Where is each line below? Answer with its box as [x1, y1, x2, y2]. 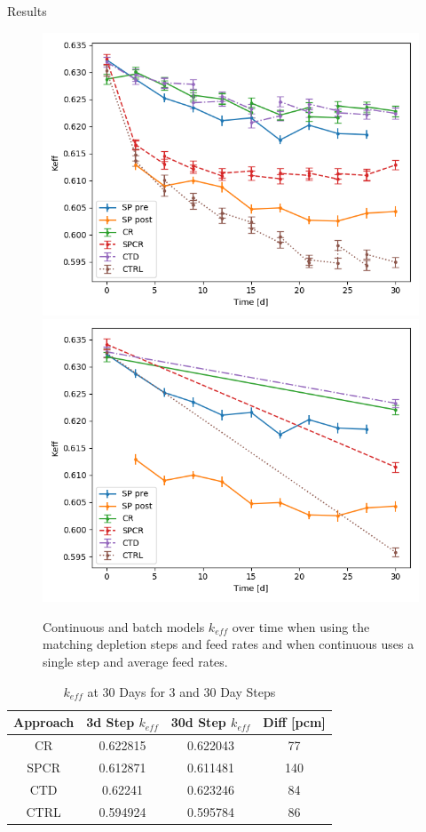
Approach [13, 713, 75, 732]
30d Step [170, 713, 226, 732]
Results [7, 2, 47, 20]
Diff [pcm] [263, 713, 326, 732]
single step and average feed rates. [43, 652, 228, 670]
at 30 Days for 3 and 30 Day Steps [87, 682, 276, 700]
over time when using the [232, 617, 370, 636]
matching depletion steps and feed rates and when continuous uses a [43, 635, 414, 653]
